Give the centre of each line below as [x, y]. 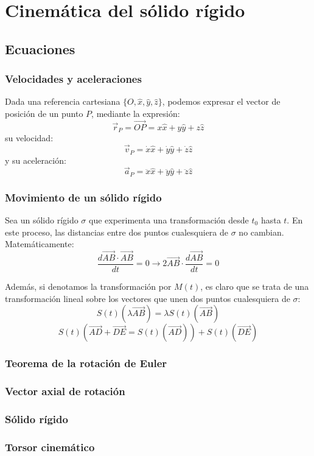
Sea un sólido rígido [42, 219]
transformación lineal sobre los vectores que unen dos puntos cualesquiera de [148, 298]
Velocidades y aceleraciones [73, 79]
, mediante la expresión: [136, 113]
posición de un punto [44, 113]
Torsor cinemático [50, 447]
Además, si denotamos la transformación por [88, 286]
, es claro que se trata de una [255, 286]
